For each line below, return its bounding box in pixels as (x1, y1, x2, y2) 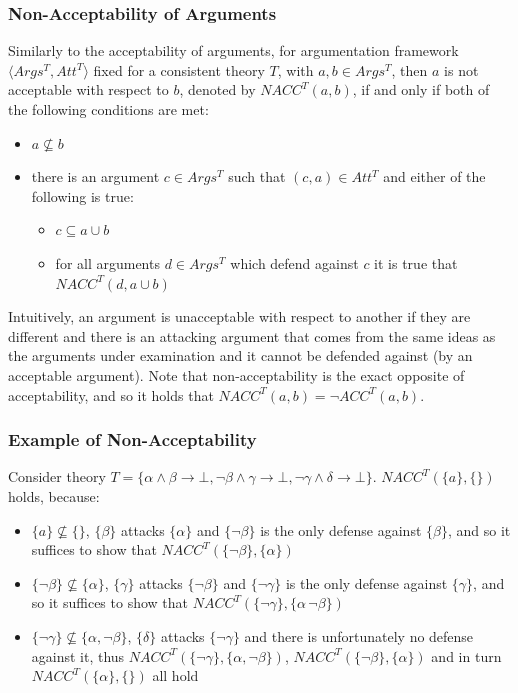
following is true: (31, 185, 134, 206)
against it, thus (31, 645, 125, 666)
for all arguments (55, 252, 160, 273)
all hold (152, 665, 199, 686)
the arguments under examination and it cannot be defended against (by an (8, 345, 473, 366)
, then (391, 59, 428, 80)
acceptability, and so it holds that (8, 384, 214, 405)
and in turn (431, 645, 502, 666)
